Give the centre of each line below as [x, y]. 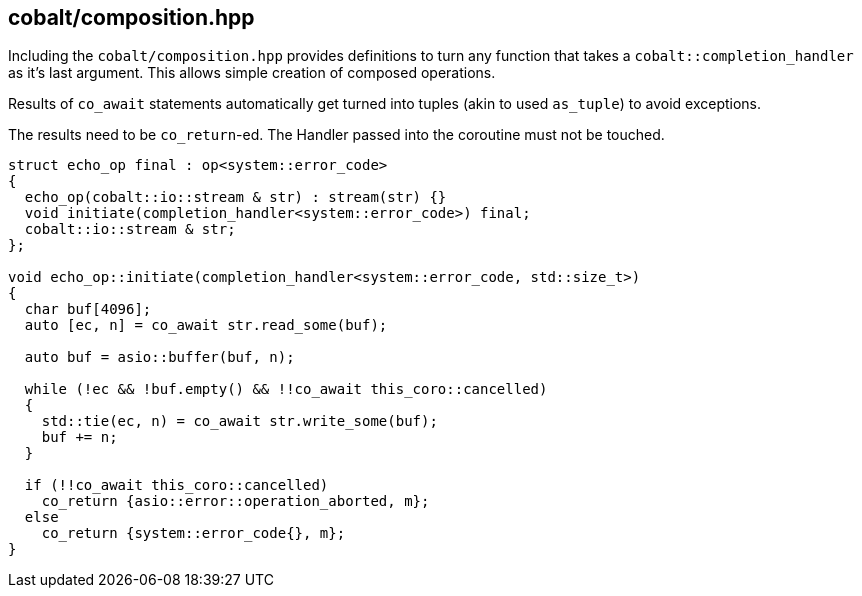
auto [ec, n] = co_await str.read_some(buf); [206, 325]
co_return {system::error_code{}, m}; [193, 533]
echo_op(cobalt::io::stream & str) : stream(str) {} [235, 197]
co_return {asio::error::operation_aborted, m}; [235, 501]
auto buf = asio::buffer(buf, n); [159, 357]
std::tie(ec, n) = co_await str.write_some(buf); [239, 421]
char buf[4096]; [88, 309]
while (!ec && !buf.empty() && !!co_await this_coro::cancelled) [286, 389]
